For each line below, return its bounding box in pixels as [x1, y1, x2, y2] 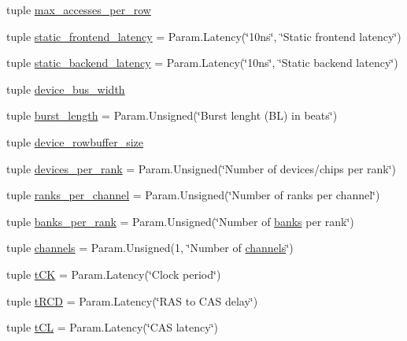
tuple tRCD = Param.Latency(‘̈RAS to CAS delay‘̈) [6, 292, 258, 309]
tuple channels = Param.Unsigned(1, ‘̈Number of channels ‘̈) [6, 239, 294, 256]
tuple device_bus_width [6, 80, 125, 97]
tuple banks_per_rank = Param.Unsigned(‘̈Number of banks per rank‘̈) [6, 213, 354, 229]
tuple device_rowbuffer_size [6, 133, 143, 150]
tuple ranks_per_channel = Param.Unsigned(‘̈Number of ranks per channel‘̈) [6, 187, 380, 203]
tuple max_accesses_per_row [6, 2, 151, 17]
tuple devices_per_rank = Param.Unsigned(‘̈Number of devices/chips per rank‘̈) [6, 160, 397, 176]
